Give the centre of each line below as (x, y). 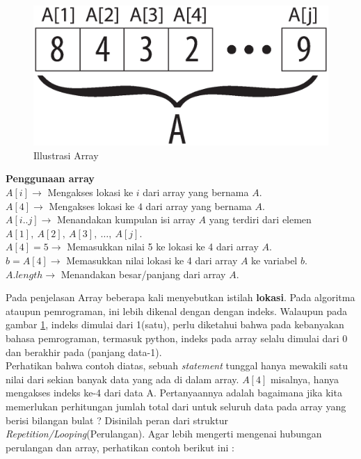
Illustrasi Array (66, 155)
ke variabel (274, 260)
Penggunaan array (50, 178)
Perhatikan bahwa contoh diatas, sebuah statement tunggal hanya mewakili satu (177, 365)
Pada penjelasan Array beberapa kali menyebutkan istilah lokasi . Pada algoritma (180, 297)
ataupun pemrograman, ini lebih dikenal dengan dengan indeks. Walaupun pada (177, 311)
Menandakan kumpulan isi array (126, 219)
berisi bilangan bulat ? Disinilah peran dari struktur (117, 420)
